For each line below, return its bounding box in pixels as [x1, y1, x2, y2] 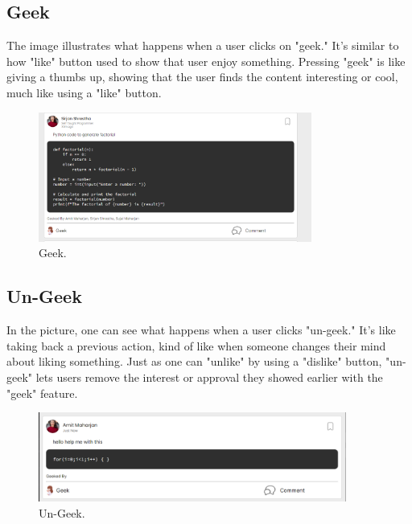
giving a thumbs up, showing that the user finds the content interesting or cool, [6, 68, 398, 85]
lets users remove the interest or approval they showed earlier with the [35, 369, 383, 386]
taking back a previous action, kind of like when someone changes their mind [6, 337, 386, 354]
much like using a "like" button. [6, 84, 162, 100]
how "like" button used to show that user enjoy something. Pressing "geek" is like [6, 52, 406, 69]
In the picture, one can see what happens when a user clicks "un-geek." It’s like [6, 321, 396, 338]
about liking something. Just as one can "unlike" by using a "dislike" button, [6, 353, 382, 370]
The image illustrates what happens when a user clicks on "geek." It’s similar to [6, 37, 399, 54]
